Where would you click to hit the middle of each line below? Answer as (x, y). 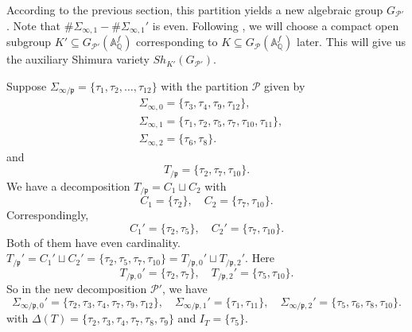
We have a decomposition (68, 185)
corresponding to (177, 42)
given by (285, 85)
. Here (260, 258)
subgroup (29, 42)
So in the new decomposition (77, 289)
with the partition (205, 85)
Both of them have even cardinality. (93, 242)
